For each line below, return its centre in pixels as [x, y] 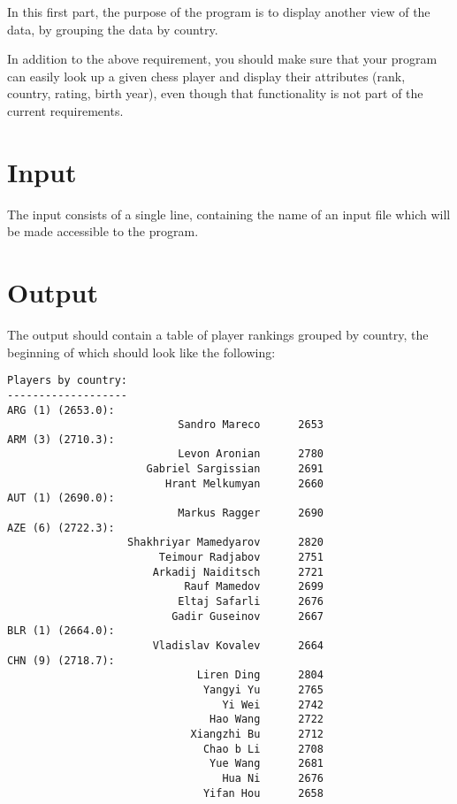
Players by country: [68, 381]
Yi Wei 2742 [273, 704]
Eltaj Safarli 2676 [251, 602]
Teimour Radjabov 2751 [241, 558]
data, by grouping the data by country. [113, 29]
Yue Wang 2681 [267, 764]
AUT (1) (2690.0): [61, 498]
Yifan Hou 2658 [263, 793]
